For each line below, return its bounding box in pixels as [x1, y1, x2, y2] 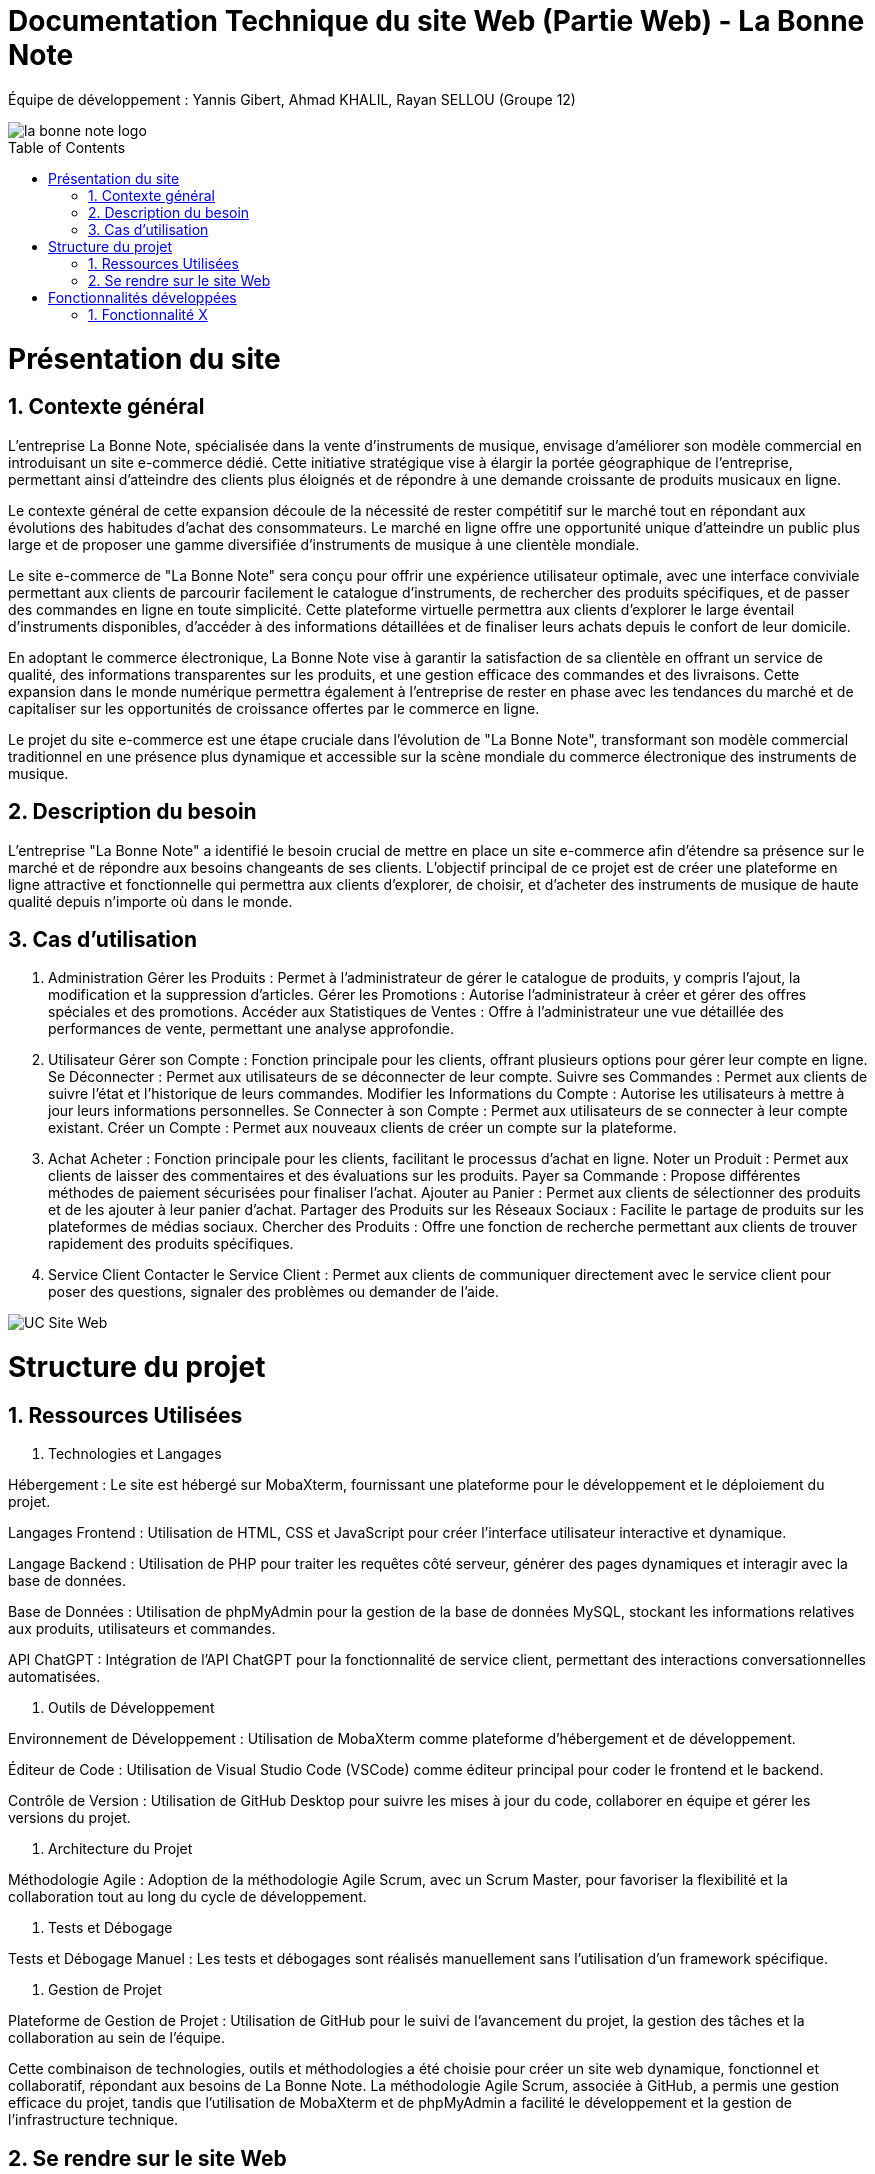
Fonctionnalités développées [48, 288, 237, 306]
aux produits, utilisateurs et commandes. [8, 1620, 276, 1638]
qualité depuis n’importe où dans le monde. [8, 892, 293, 910]
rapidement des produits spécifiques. [48, 1235, 294, 1253]
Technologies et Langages [48, 1445, 222, 1463]
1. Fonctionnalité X [88, 305, 208, 323]
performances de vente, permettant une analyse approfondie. [48, 1020, 455, 1038]
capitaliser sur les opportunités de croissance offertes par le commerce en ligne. [8, 699, 540, 717]
